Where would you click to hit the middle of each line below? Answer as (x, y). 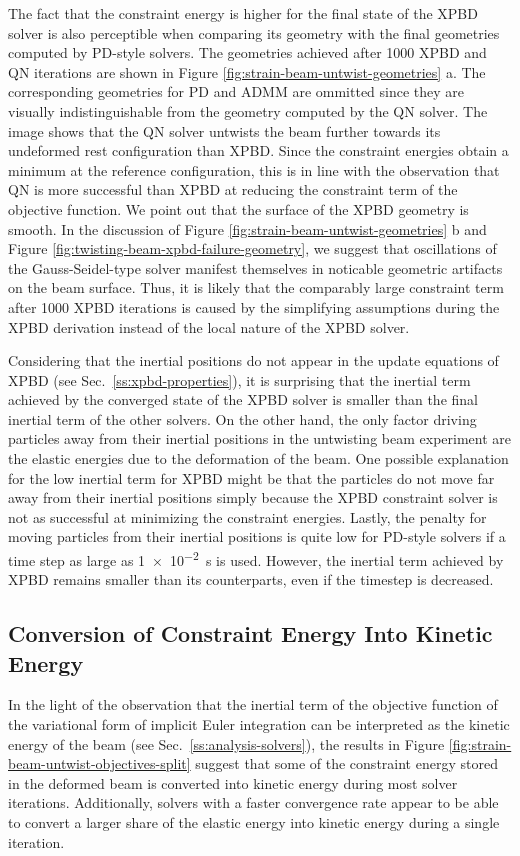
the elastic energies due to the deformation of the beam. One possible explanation (258, 458)
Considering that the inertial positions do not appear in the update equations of (253, 360)
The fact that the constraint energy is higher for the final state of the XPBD (243, 13)
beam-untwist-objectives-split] (99, 763)
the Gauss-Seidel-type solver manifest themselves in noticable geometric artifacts (255, 267)
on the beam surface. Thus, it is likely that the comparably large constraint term (256, 287)
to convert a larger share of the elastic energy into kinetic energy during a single (254, 822)
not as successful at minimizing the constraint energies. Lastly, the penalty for (247, 516)
